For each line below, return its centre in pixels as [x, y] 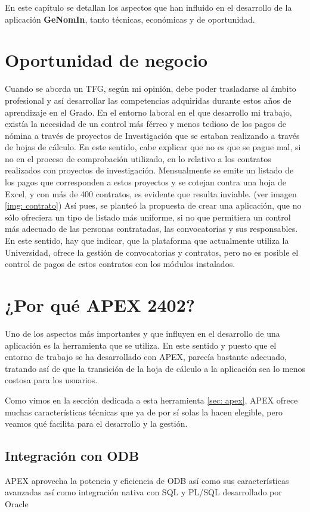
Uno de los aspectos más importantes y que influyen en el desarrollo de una [142, 333]
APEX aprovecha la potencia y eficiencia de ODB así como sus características [147, 480]
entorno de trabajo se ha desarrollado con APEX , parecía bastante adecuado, [146, 357]
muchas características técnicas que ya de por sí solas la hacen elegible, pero [144, 412]
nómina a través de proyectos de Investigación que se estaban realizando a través [152, 135]
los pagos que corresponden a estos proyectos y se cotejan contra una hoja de [145, 182]
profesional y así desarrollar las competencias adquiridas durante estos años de [148, 100]
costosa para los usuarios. [51, 380]
